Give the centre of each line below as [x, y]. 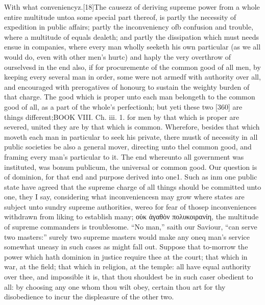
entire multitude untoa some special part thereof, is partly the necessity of [120, 17]
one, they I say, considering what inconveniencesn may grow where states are [124, 197]
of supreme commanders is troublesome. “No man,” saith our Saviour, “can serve [131, 227]
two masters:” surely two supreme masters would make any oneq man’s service [127, 236]
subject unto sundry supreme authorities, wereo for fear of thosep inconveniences [130, 206]
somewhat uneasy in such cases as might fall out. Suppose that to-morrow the [126, 247]
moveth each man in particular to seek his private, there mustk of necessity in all [131, 136]
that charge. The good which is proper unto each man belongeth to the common [130, 97]
